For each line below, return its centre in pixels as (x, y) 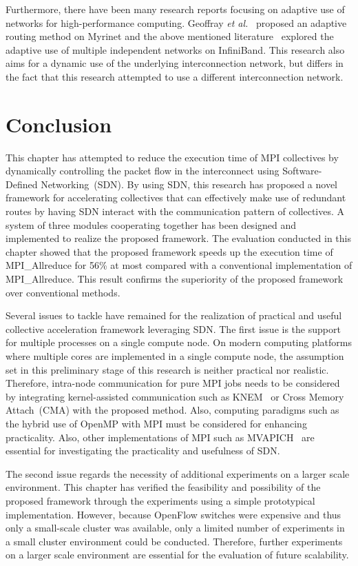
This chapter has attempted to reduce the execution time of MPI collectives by (172, 157)
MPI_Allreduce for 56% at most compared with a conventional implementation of (179, 265)
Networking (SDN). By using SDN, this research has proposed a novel (189, 184)
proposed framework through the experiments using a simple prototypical (160, 500)
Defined (22, 184)
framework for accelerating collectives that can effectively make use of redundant (176, 198)
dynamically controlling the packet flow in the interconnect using (143, 171)
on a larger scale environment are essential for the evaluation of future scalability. (177, 555)
